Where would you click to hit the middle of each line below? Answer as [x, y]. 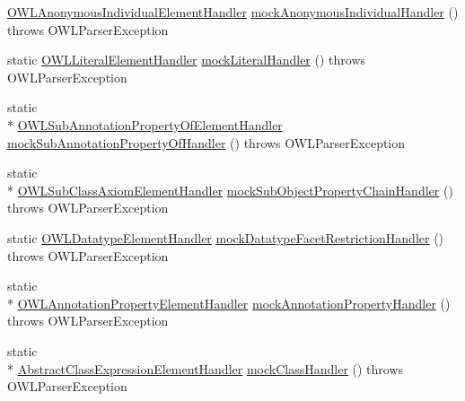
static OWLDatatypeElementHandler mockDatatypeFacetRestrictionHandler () [226, 237]
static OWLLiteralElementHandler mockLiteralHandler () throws [187, 60]
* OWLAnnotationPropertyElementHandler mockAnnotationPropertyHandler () [229, 303]
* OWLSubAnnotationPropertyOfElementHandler [145, 124]
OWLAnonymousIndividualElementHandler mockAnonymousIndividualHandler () [233, 12]
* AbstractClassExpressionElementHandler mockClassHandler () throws [206, 368]
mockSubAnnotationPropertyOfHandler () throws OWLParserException [206, 142]
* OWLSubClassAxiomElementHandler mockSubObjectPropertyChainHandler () [230, 190]
